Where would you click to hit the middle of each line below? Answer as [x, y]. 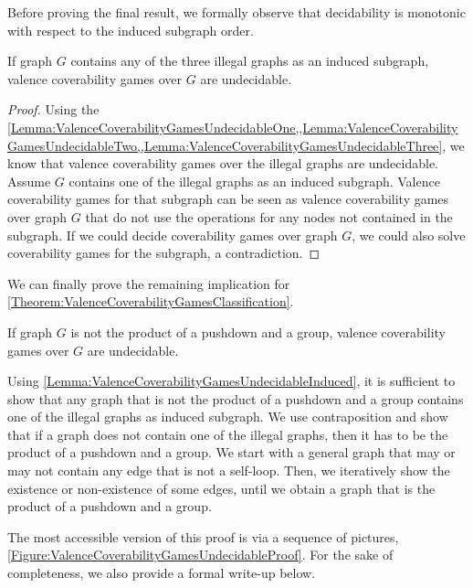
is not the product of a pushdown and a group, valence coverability [258, 331]
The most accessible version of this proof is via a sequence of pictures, [203, 536]
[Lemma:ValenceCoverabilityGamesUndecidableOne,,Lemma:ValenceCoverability [233, 127]
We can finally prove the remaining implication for [149, 283]
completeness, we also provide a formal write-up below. [162, 573]
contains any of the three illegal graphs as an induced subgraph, [250, 61]
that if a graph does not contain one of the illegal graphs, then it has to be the [228, 434]
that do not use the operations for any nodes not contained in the [269, 216]
